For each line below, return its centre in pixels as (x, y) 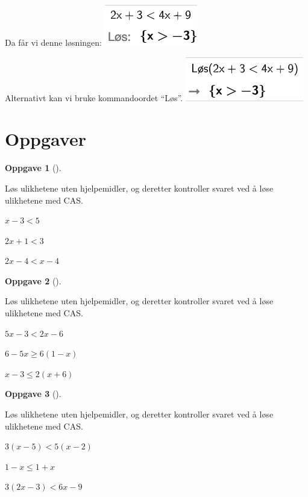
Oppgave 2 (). (33, 280)
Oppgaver (46, 139)
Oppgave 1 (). (33, 168)
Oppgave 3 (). (33, 394)
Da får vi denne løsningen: (53, 42)
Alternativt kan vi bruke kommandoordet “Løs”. (94, 97)
